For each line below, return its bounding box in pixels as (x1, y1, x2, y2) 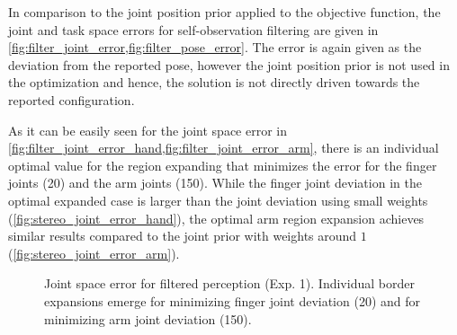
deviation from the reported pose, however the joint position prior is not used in (8, 55, 450, 74)
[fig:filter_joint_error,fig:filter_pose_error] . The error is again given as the (8, 38, 422, 57)
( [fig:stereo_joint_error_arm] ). (8, 243, 180, 262)
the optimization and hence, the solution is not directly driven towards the (8, 73, 420, 92)
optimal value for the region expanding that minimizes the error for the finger (8, 155, 437, 174)
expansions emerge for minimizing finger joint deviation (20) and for (44, 291, 421, 310)
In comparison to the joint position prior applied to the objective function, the (8, 3, 441, 21)
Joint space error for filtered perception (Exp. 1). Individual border (44, 274, 415, 293)
